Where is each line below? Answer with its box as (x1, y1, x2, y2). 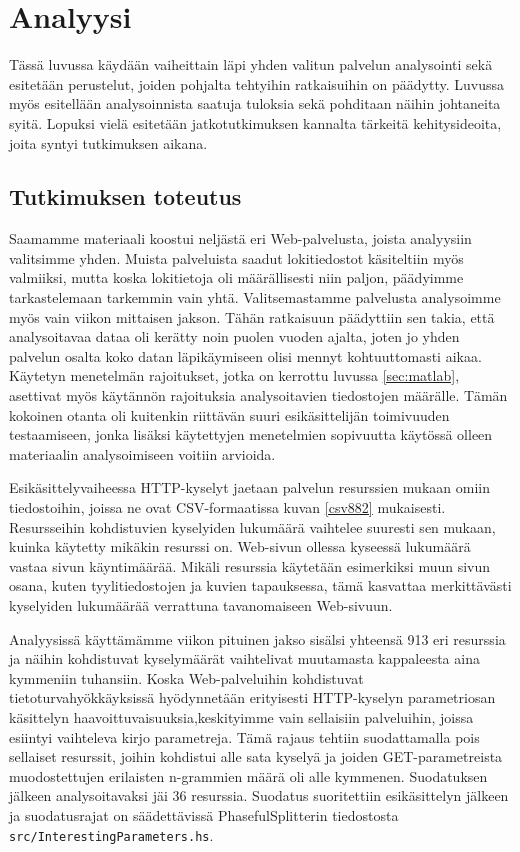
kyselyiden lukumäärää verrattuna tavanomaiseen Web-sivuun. (9, 594, 393, 615)
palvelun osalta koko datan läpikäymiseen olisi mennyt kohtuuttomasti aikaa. (9, 345, 482, 366)
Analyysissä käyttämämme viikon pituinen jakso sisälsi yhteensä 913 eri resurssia (9, 628, 506, 649)
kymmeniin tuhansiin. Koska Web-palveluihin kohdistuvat (9, 667, 364, 688)
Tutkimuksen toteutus (9, 181, 242, 212)
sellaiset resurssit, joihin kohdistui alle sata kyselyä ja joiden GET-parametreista (9, 746, 503, 767)
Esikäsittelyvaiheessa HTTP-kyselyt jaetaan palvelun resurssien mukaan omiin (9, 477, 490, 498)
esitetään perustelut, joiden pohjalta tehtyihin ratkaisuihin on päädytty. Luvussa (9, 73, 505, 94)
